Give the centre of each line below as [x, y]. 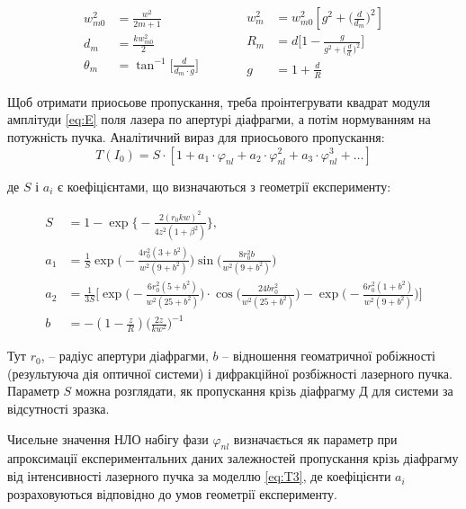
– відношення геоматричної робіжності [329, 356]
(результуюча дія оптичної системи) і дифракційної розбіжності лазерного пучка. [230, 373]
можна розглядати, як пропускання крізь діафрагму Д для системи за [264, 391]
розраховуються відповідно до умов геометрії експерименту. [172, 493]
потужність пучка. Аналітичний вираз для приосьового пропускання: [196, 136]
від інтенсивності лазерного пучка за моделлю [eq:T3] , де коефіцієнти [199, 476]
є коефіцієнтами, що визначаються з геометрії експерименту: [224, 186]
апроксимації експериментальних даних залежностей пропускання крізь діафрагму [233, 458]
